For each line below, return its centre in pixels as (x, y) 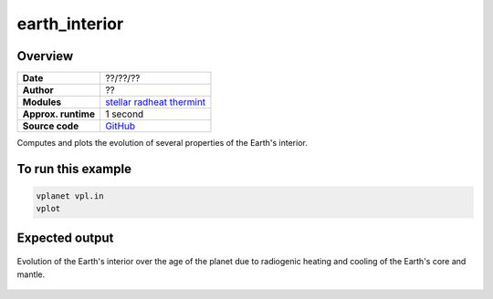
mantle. (31, 274)
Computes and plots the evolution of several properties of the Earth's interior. (162, 143)
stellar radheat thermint (156, 102)
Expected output (65, 237)
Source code (51, 126)
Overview (45, 56)
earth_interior (70, 24)
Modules (42, 102)
